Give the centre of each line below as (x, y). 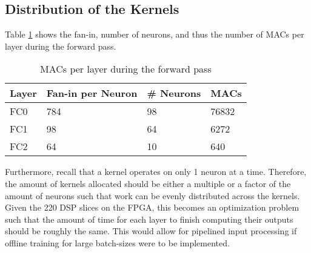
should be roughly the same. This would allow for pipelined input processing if (151, 231)
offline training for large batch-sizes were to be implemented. (117, 242)
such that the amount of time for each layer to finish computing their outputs (149, 219)
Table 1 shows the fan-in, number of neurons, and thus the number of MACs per (155, 34)
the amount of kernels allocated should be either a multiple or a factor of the (148, 183)
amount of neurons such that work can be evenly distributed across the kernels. (152, 195)
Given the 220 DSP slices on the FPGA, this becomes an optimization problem (152, 207)
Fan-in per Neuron (92, 93)
